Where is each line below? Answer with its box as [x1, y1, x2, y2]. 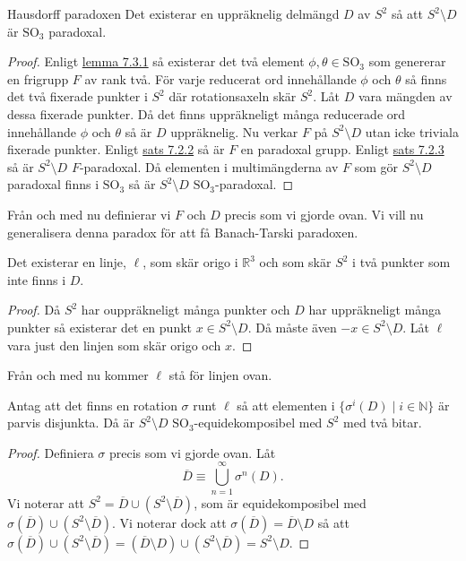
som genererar [368, 52, 446, 71]
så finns [405, 69, 447, 88]
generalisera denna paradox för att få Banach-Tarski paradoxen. [7, 222, 358, 241]
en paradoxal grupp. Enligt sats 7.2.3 [240, 140, 444, 159]
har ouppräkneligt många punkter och [81, 300, 290, 319]
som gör [354, 157, 399, 176]
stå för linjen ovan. [168, 366, 272, 384]
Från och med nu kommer [7, 366, 149, 384]
